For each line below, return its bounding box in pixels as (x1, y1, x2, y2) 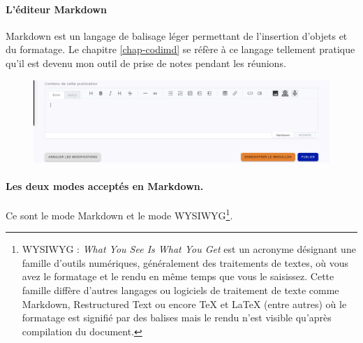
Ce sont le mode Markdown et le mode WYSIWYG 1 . (6, 205, 233, 222)
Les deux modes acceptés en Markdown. (6, 178, 204, 193)
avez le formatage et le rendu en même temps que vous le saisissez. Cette (22, 269, 334, 284)
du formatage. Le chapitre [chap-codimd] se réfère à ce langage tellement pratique (6, 42, 355, 57)
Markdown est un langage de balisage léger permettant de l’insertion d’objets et (6, 28, 348, 43)
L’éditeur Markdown (6, 1, 107, 16)
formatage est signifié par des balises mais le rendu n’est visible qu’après (22, 310, 332, 325)
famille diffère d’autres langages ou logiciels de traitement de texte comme (22, 283, 339, 297)
